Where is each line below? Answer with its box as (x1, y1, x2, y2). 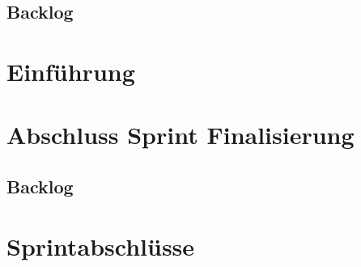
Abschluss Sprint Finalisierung (6, 118, 355, 151)
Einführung (6, 54, 135, 87)
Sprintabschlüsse (6, 229, 195, 262)
